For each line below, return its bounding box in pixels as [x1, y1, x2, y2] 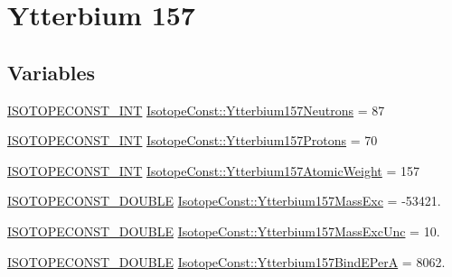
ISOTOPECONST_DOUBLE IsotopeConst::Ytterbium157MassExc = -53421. [7, 191, 441, 210]
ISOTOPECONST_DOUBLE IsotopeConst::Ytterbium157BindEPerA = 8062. [7, 252, 446, 271]
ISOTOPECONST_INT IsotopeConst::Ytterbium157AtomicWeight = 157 [7, 161, 420, 180]
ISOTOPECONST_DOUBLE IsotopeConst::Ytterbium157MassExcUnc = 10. [7, 221, 440, 240]
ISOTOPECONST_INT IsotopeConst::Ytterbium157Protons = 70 [7, 131, 378, 150]
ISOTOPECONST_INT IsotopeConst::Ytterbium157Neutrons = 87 [7, 100, 385, 119]
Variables [7, 58, 96, 86]
